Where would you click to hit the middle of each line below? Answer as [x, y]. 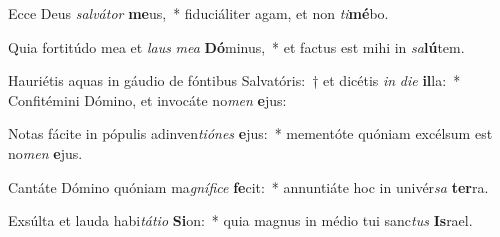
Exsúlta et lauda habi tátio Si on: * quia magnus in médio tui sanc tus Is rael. [240, 220]
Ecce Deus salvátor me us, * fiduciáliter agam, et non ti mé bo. [198, 13]
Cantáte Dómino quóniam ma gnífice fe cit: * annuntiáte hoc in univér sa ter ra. [248, 186]
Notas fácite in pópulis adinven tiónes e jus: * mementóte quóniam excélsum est [250, 133]
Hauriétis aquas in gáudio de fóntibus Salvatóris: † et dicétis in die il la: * [234, 80]
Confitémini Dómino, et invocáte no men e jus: [147, 99]
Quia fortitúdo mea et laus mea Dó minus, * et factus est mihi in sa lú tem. [236, 46]
